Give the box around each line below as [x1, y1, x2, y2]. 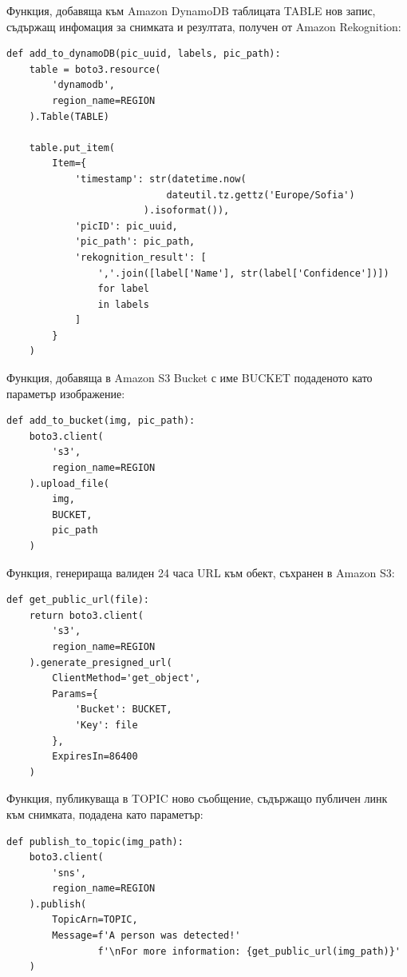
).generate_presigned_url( [29, 656, 172, 668]
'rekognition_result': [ [74, 251, 207, 263]
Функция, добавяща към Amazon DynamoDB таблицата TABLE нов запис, [6, 2, 376, 18]
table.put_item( [29, 142, 116, 154]
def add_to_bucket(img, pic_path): [6, 415, 196, 427]
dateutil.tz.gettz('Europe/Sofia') [166, 189, 355, 201]
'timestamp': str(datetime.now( [74, 173, 247, 185]
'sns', [52, 867, 87, 879]
